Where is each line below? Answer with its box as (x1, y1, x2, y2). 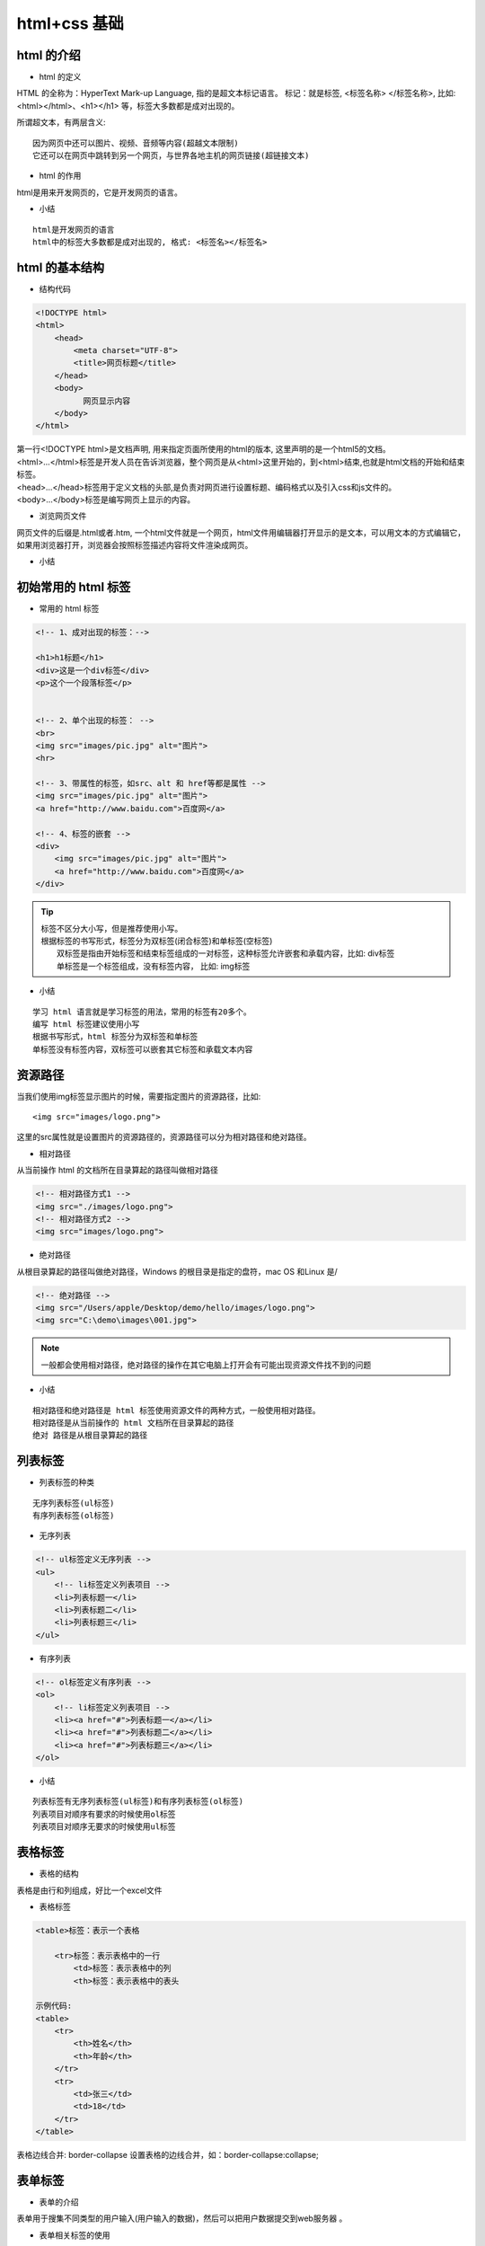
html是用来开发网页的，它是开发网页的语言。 (16, 187, 183, 198)
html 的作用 (39, 171, 82, 181)
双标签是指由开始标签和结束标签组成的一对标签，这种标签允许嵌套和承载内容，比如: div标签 (57, 948, 395, 959)
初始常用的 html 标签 (16, 579, 131, 595)
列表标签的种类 (39, 1477, 94, 1488)
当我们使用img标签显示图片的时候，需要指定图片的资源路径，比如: (16, 1091, 261, 1101)
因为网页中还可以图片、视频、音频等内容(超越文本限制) (32, 137, 239, 148)
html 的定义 (39, 72, 82, 83)
